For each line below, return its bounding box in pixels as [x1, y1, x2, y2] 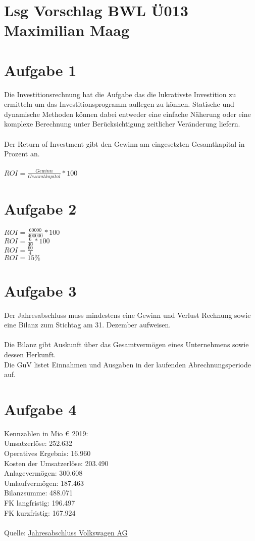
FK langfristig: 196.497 [4, 497, 75, 508]
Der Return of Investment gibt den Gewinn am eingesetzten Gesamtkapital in [4, 138, 245, 149]
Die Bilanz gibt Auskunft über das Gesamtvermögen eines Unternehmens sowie [4, 339, 249, 350]
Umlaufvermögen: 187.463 [4, 477, 84, 488]
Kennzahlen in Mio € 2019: [4, 428, 88, 438]
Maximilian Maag [4, 20, 130, 40]
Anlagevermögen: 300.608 [4, 468, 83, 478]
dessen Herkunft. [4, 349, 56, 359]
